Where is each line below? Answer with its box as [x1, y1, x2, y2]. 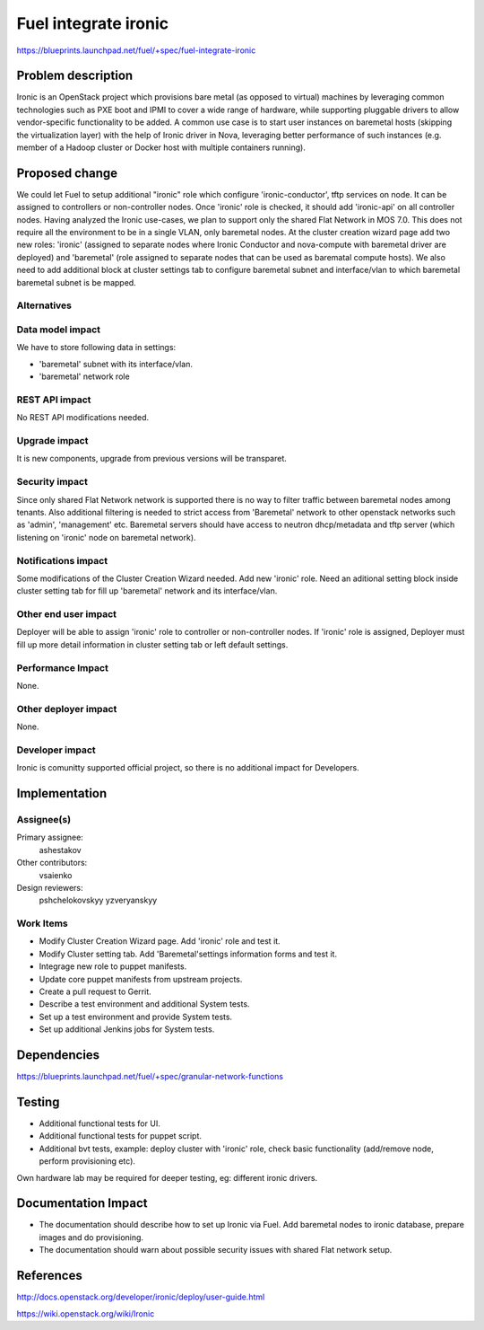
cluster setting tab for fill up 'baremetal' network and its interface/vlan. [16, 586, 278, 596]
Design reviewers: [16, 882, 83, 893]
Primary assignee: [16, 832, 84, 843]
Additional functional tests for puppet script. [39, 1131, 202, 1141]
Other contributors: [16, 858, 88, 868]
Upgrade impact [16, 435, 89, 447]
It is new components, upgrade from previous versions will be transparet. [16, 454, 287, 464]
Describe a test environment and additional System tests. [39, 999, 250, 1009]
